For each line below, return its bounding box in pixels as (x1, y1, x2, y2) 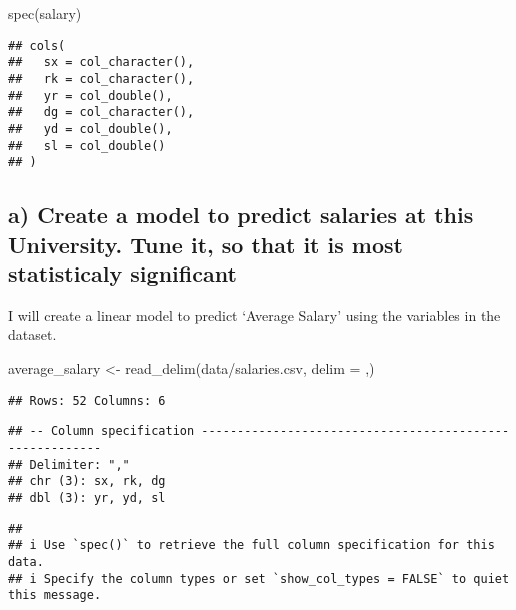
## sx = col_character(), (8, 55, 195, 70)
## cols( (8, 38, 66, 53)
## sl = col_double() (8, 138, 166, 153)
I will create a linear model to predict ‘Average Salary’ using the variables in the (8, 304, 501, 325)
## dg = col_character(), (8, 105, 195, 120)
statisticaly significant (8, 258, 237, 289)
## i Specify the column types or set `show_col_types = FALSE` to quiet (8, 571, 510, 586)
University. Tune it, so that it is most (8, 228, 403, 259)
